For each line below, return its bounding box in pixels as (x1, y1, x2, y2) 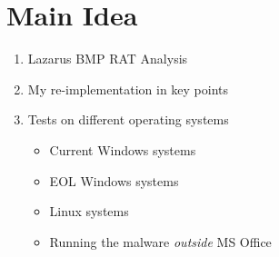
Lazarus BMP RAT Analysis (27, 49, 188, 68)
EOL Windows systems (49, 171, 179, 190)
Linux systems (49, 202, 129, 221)
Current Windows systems (49, 140, 196, 159)
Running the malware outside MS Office (49, 232, 272, 251)
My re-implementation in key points (27, 79, 229, 98)
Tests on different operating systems (27, 110, 229, 129)
